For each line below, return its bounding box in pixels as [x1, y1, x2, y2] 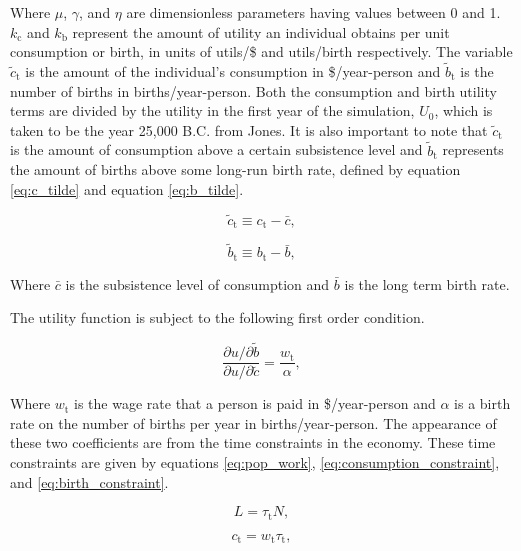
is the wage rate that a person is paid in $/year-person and [74, 393, 436, 414]
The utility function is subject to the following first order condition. [10, 307, 425, 328]
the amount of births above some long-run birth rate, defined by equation [10, 159, 461, 180]
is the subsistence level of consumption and [65, 273, 330, 294]
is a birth [454, 393, 511, 414]
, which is [434, 100, 493, 121]
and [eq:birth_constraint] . [10, 471, 169, 492]
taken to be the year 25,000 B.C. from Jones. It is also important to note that [10, 119, 488, 140]
